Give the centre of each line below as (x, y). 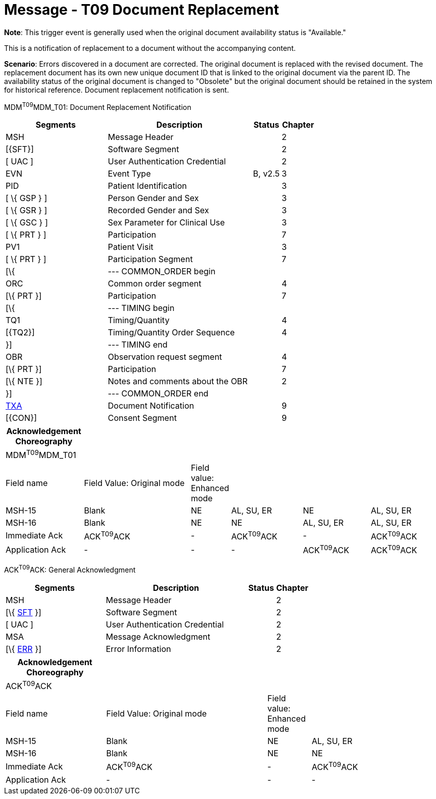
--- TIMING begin (141, 308)
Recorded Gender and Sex (158, 210)
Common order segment (155, 284)
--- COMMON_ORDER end (158, 394)
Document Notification (151, 406)
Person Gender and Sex (153, 198)
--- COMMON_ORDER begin (161, 272)
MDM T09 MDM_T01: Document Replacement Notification (98, 106)
